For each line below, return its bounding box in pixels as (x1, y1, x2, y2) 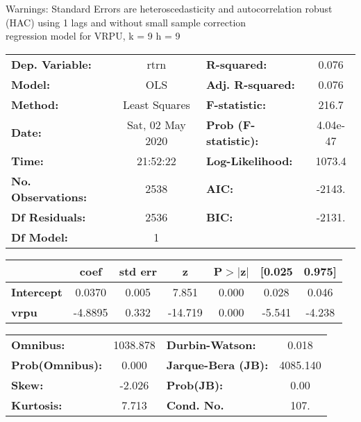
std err (119, 262, 157, 279)
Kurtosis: (11, 396, 62, 413)
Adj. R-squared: (205, 76, 295, 92)
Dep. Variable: (11, 56, 92, 72)
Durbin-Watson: (166, 336, 256, 353)
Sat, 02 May (126, 116, 186, 133)
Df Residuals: (11, 208, 86, 225)
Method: (11, 96, 59, 112)
